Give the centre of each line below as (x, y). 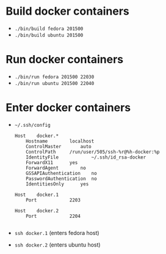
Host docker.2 (37, 211)
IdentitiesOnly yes (57, 184)
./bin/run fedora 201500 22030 (54, 77)
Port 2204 (53, 216)
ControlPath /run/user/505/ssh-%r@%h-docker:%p (93, 152)
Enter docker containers (68, 108)
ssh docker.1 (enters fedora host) (57, 233)
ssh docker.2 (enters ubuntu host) (58, 245)
